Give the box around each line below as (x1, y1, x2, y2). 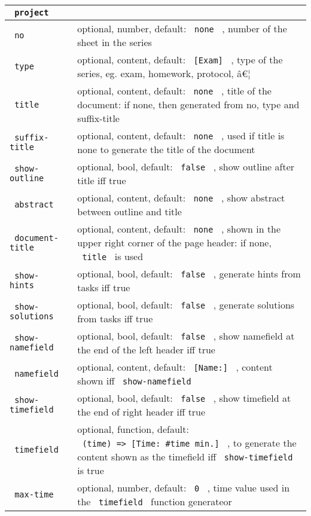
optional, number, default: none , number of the (77, 22, 287, 35)
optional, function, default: (77, 422, 189, 436)
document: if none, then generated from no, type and (77, 97, 300, 111)
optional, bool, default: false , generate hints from (77, 267, 301, 280)
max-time (14, 490, 54, 499)
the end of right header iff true (77, 405, 206, 419)
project (14, 8, 49, 17)
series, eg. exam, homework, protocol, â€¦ (77, 66, 251, 80)
